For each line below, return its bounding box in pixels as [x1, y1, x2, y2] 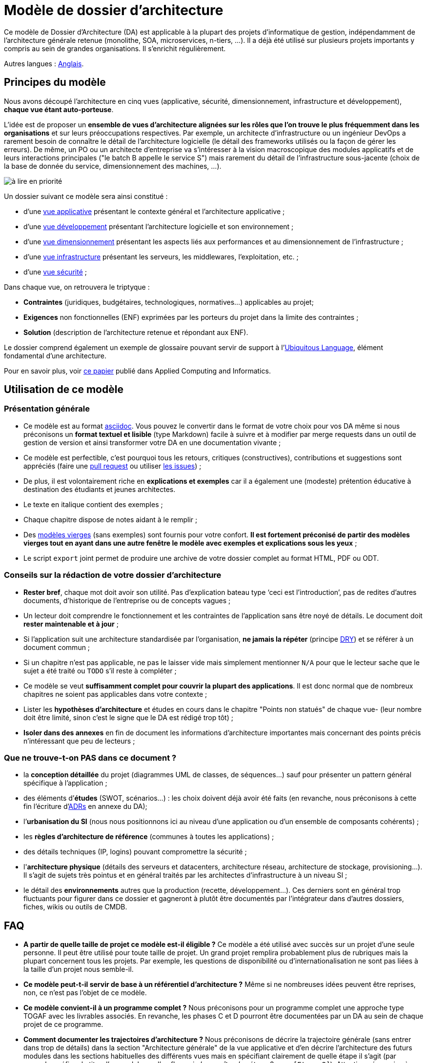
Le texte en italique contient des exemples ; [23, 500, 163, 509]
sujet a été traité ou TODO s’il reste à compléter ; [23, 666, 177, 675]
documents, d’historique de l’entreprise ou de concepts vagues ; [23, 596, 231, 605]
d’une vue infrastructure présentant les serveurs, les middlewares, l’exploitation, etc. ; [23, 252, 299, 261]
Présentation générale [4, 404, 90, 414]
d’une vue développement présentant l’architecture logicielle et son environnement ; [23, 222, 294, 231]
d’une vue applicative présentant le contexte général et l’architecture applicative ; [23, 207, 285, 216]
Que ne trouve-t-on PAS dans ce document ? [4, 752, 177, 763]
